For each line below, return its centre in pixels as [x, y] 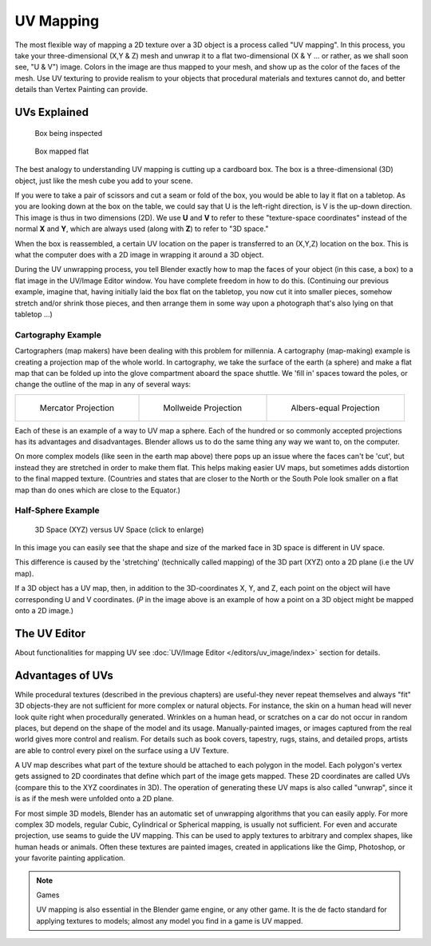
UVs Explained [52, 112]
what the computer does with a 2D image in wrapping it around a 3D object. [139, 255]
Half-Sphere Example [57, 510]
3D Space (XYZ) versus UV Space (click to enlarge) [119, 529]
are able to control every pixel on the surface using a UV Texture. [122, 750]
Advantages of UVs [64, 675]
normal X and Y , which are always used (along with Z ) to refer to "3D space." [142, 229]
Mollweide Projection [203, 408]
